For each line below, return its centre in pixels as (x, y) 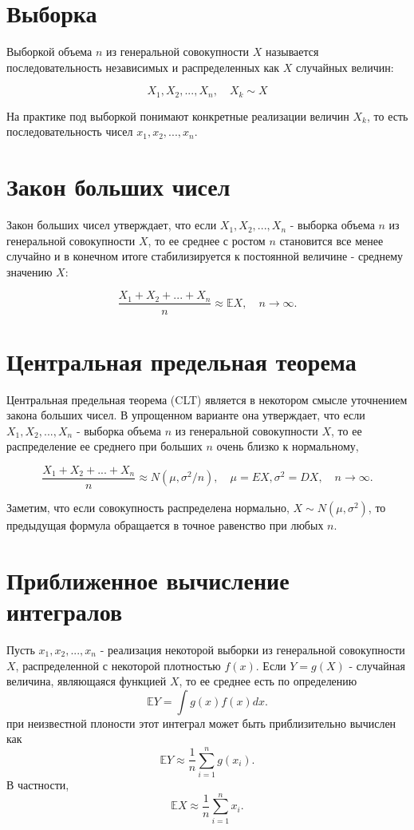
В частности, (38, 785)
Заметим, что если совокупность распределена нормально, (148, 508)
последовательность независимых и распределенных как (143, 67)
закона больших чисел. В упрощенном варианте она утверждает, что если (186, 415)
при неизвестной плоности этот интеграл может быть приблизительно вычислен (201, 723)
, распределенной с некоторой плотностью (118, 665)
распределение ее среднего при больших (104, 446)
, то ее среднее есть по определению (268, 681)
